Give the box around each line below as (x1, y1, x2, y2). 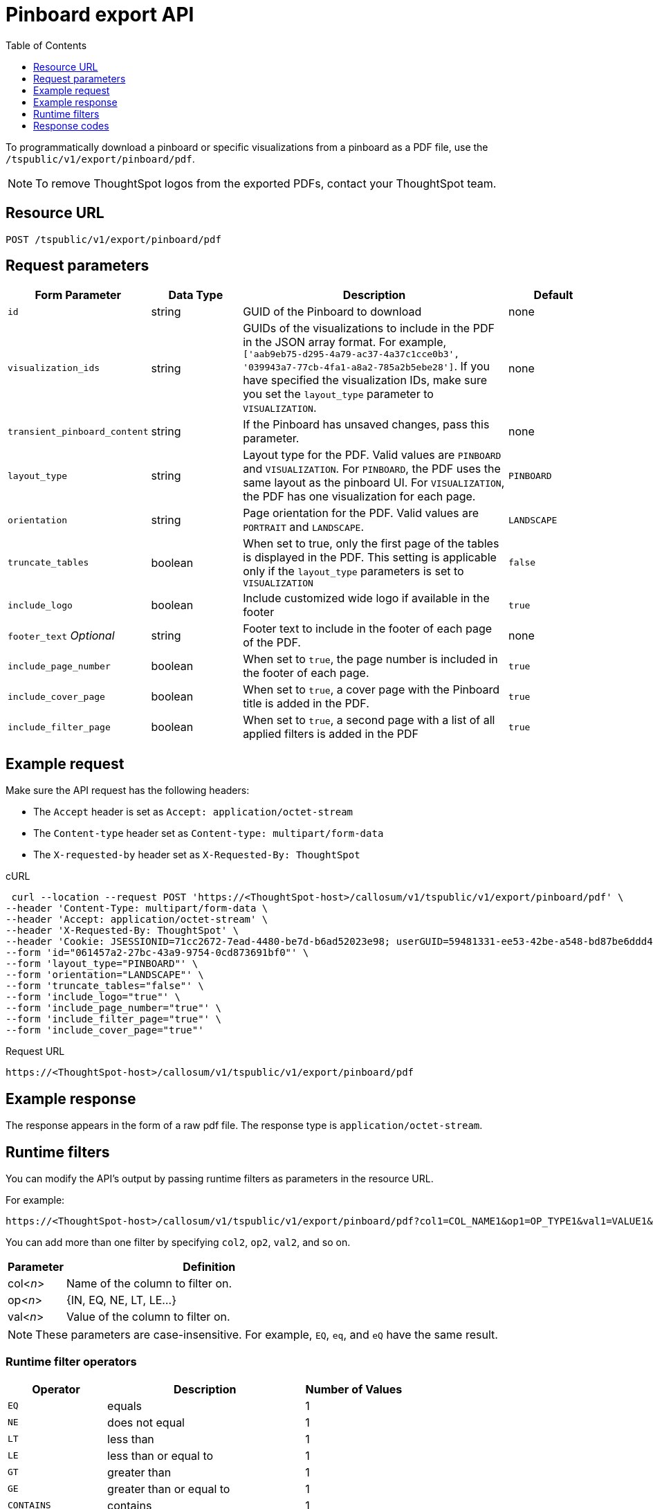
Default (533, 288, 573, 302)
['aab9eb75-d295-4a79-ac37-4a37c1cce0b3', (243, 349, 460, 360)
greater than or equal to (107, 1481, 230, 1496)
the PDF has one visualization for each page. (243, 489, 476, 504)
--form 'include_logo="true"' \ (6, 991, 181, 1003)
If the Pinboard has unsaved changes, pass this (243, 417, 490, 432)
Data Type (168, 288, 223, 302)
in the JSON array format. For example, (243, 335, 447, 350)
